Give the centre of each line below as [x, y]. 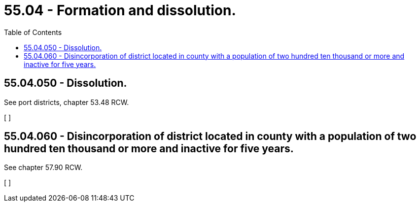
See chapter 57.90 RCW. [43, 168]
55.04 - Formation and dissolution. [120, 10]
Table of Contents [33, 32]
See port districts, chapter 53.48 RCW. [67, 102]
